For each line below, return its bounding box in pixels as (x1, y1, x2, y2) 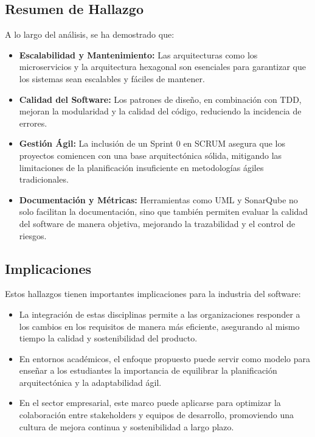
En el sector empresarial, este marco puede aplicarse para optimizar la (19, 396, 281, 409)
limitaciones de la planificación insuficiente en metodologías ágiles (19, 161, 264, 173)
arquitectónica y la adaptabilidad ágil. (19, 376, 162, 388)
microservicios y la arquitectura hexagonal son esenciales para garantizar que (19, 60, 306, 73)
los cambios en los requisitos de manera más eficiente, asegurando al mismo (19, 320, 300, 332)
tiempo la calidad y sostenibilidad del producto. (19, 332, 198, 344)
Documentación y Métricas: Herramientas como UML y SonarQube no (19, 193, 298, 206)
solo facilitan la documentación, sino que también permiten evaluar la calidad (19, 205, 308, 218)
